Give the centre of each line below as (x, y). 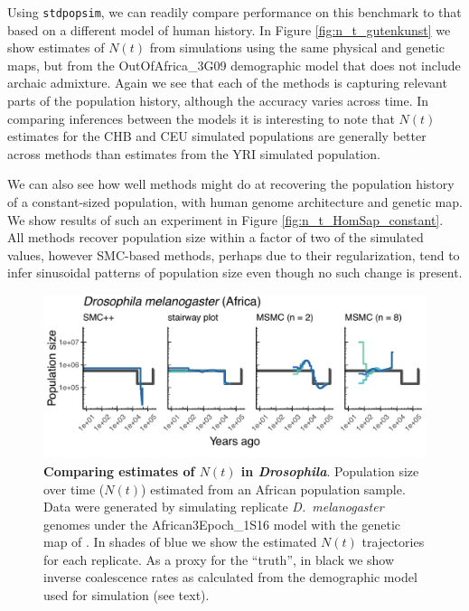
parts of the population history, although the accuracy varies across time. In (218, 101)
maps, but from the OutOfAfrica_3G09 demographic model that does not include (234, 65)
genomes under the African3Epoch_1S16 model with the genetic (222, 524)
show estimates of (56, 47)
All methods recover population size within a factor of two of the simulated (216, 237)
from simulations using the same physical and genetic (297, 47)
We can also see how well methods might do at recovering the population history (231, 184)
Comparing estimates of (119, 470)
